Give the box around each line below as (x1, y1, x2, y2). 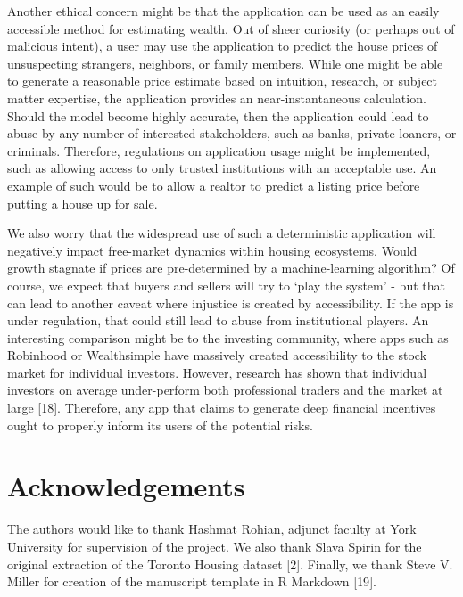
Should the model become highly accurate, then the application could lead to (7, 106, 429, 125)
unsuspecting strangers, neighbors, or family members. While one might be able (7, 53, 443, 72)
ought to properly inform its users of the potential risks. (7, 415, 313, 434)
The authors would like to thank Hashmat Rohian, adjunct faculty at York (7, 519, 417, 538)
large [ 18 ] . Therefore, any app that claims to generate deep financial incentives (7, 398, 436, 417)
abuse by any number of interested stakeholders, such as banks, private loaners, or (7, 124, 457, 143)
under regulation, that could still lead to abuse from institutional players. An (7, 311, 429, 330)
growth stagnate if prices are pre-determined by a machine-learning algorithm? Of (7, 258, 455, 277)
